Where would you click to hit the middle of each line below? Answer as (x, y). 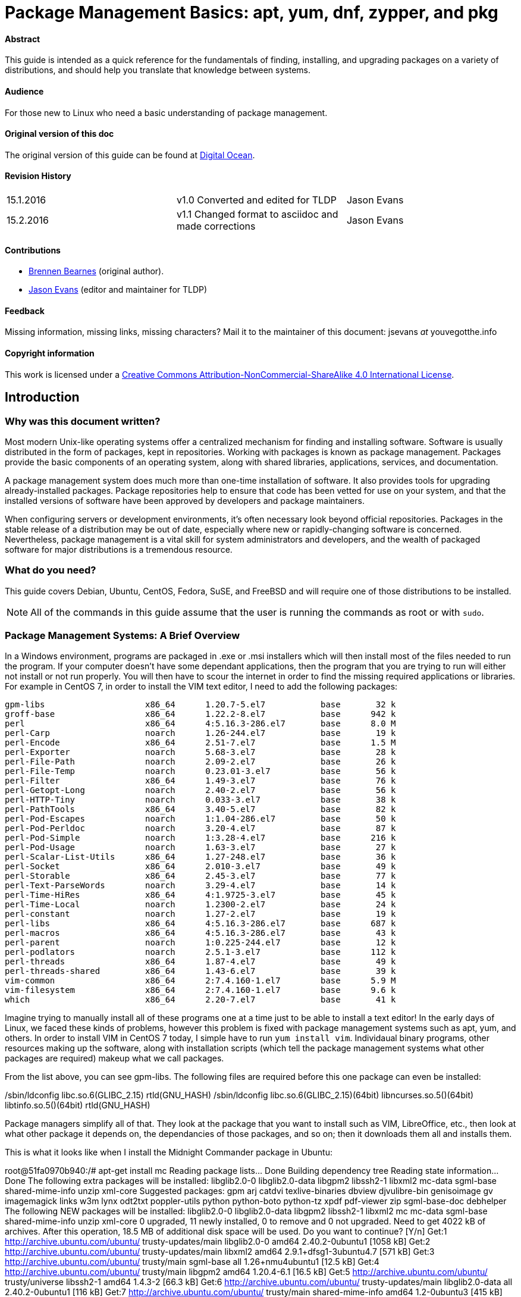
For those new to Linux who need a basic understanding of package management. (166, 112)
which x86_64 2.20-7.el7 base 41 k (200, 1000)
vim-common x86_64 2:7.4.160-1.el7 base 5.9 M (200, 981)
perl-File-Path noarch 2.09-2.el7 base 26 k (200, 762)
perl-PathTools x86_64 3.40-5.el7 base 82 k (200, 809)
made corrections (216, 226)
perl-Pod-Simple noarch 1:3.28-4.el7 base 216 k (200, 838)
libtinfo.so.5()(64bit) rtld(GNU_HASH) (78, 1105)
